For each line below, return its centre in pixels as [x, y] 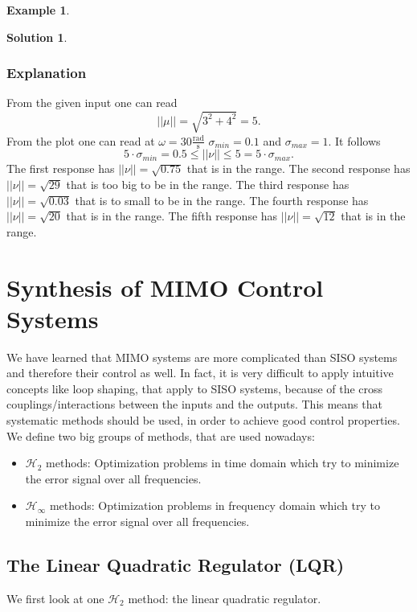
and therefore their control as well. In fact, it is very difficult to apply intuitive [200, 373]
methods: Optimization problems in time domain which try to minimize [223, 463]
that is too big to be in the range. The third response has [208, 184]
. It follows [354, 140]
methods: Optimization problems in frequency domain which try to [215, 505]
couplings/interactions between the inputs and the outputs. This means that [194, 404]
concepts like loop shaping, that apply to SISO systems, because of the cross [195, 388]
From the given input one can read [92, 103]
